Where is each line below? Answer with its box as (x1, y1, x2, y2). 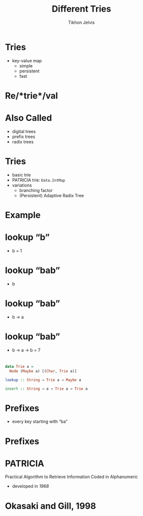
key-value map (12, 57, 42, 64)
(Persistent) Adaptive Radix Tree (19, 192, 84, 198)
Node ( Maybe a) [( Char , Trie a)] (9, 368, 77, 374)
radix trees (12, 138, 34, 144)
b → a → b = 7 (12, 347, 41, 353)
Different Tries (51, 3, 111, 15)
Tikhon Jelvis (68, 19, 95, 25)
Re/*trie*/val (5, 90, 58, 101)
